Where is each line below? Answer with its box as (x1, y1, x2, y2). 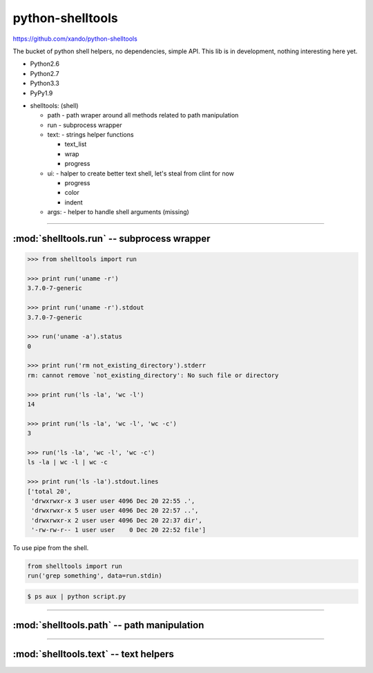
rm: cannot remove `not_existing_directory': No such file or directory (27, 371, 279, 379)
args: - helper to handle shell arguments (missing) (47, 208, 189, 216)
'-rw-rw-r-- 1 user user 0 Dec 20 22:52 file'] (31, 526, 207, 534)
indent (64, 198, 83, 207)
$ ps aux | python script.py (27, 593, 126, 600)
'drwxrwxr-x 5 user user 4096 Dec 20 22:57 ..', (31, 506, 199, 515)
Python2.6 (30, 59, 60, 68)
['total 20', (27, 487, 72, 495)
